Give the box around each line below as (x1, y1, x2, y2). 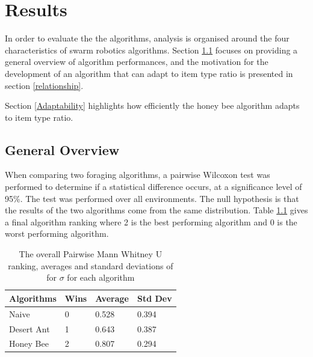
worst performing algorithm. (5, 227, 109, 240)
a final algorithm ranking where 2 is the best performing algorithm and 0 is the (5, 215, 297, 228)
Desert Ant (9, 322, 50, 335)
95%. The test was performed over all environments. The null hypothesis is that (5, 192, 299, 204)
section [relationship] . (5, 79, 84, 91)
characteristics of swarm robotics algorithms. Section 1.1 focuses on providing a (5, 43, 298, 56)
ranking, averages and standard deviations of (8, 259, 173, 272)
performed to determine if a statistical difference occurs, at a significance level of (5, 180, 302, 193)
